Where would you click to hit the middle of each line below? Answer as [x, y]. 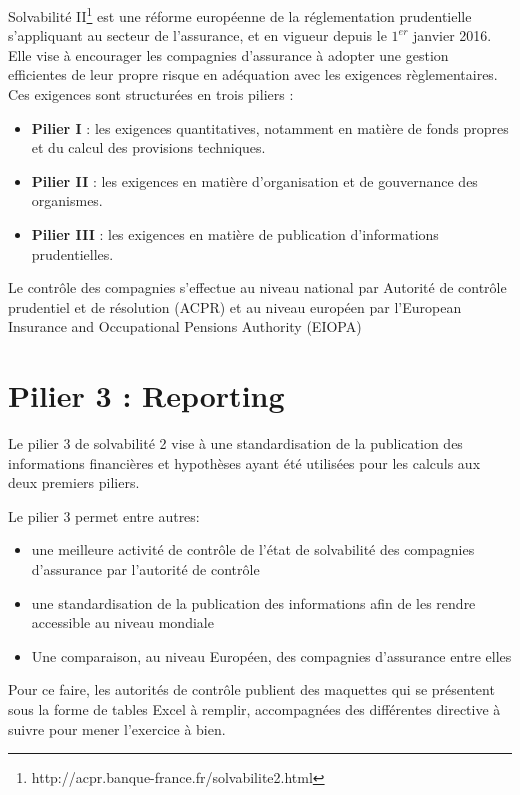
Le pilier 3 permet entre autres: [104, 515]
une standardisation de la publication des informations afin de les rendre [253, 602]
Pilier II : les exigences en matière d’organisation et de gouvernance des [254, 180]
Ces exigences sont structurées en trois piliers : [151, 94]
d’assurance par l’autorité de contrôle [145, 569]
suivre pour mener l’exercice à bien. [117, 728]
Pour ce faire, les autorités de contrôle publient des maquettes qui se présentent [251, 689]
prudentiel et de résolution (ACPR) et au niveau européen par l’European [235, 306]
